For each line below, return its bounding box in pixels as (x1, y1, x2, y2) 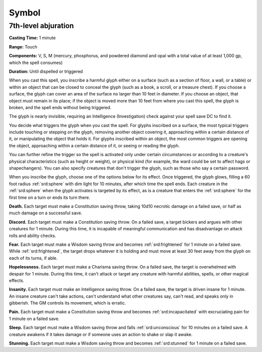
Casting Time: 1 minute (9, 35, 56, 41)
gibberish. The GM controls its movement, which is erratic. (9, 300, 126, 306)
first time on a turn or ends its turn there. (9, 194, 90, 200)
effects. (9, 277, 24, 283)
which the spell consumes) (9, 60, 63, 65)
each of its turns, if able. (9, 255, 58, 261)
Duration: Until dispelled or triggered (9, 68, 83, 74)
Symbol (9, 7, 41, 18)
